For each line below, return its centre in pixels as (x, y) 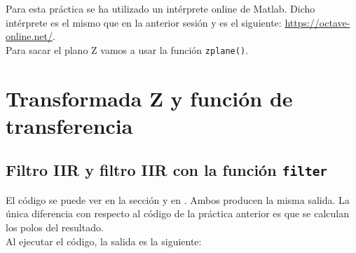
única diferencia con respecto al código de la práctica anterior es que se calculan (177, 213)
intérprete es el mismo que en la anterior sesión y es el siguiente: (144, 22)
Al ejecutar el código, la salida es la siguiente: (104, 241)
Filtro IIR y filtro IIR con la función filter (167, 170)
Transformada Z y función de (149, 98)
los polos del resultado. (55, 227)
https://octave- (317, 22)
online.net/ (29, 36)
